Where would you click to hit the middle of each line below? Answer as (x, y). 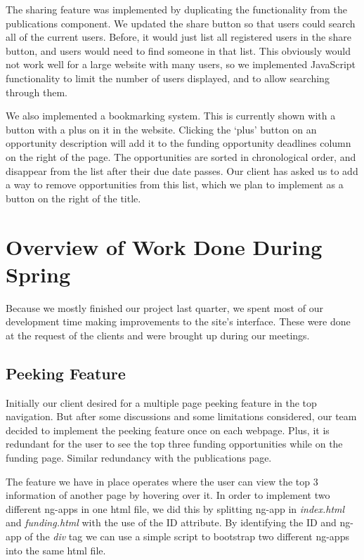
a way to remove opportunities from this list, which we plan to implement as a (175, 184)
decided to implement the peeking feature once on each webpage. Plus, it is (168, 430)
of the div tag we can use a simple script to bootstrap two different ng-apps (187, 536)
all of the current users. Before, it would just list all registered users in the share (178, 37)
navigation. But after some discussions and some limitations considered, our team (181, 416)
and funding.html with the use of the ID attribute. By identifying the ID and (171, 522)
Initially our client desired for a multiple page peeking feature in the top (161, 402)
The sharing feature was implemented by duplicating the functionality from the (177, 9)
